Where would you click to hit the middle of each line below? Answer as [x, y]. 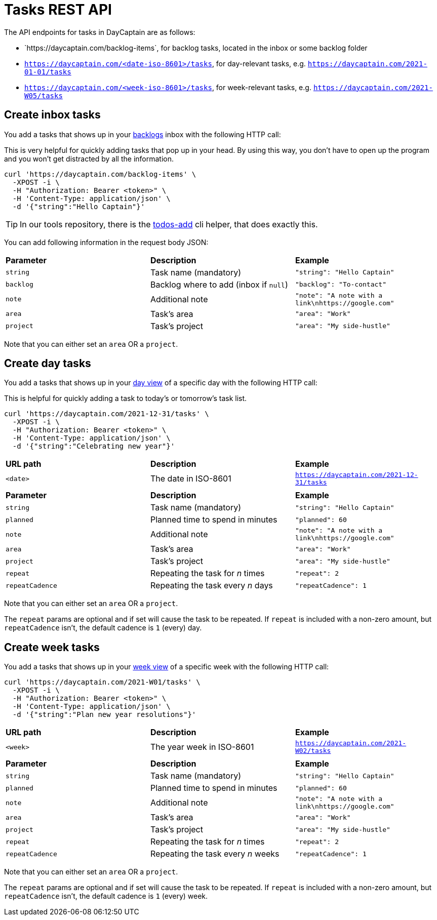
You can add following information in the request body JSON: [106, 242]
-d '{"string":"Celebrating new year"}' [94, 446]
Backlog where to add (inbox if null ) [219, 284]
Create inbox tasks [52, 115]
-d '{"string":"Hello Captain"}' [79, 206]
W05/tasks [44, 95]
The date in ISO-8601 [191, 479]
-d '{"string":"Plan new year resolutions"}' [104, 715]
